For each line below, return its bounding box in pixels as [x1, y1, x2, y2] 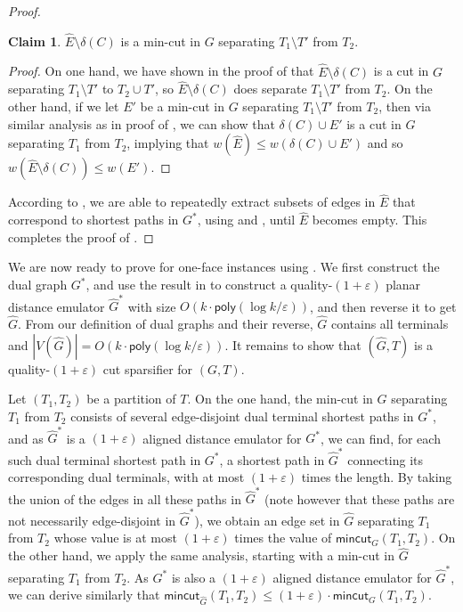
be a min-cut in [140, 97, 225, 116]
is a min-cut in [120, 31, 201, 50]
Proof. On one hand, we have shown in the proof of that [8, 61, 314, 80]
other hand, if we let [8, 97, 119, 116]
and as [8, 428, 44, 447]
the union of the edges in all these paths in [8, 489, 241, 508]
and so [367, 134, 403, 152]
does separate [233, 79, 307, 98]
